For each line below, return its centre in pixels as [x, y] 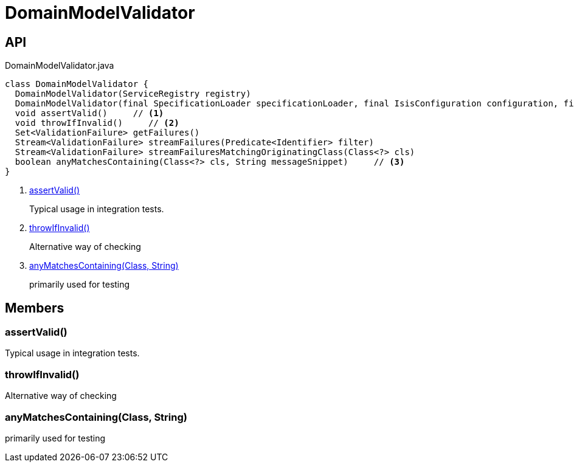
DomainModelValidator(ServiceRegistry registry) [133, 94]
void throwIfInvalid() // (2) [97, 123]
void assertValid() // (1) [89, 113]
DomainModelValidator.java [60, 66]
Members [35, 308]
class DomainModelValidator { [77, 84]
